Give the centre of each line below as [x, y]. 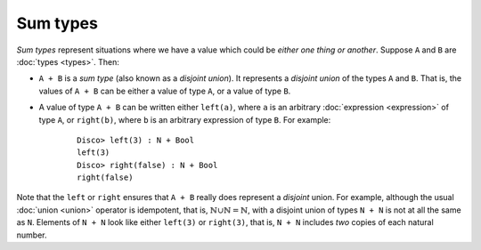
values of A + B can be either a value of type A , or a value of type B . [165, 91]
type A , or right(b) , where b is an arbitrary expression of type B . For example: [185, 119]
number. [32, 235]
